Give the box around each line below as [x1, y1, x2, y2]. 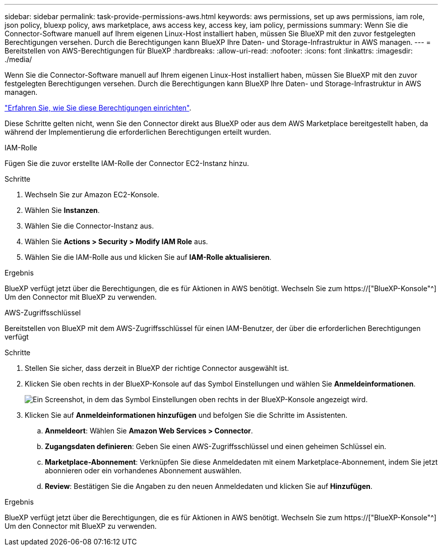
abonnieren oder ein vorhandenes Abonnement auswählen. [45, 466, 242, 475]
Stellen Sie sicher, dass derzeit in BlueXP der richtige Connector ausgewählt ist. [25, 364, 289, 372]
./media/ [5, 55, 32, 64]
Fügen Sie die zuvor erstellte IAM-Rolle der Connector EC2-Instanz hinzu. [5, 159, 249, 168]
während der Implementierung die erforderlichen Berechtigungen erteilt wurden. [5, 128, 271, 136]
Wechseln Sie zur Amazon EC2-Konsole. [25, 190, 159, 199]
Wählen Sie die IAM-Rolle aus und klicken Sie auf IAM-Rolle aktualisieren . [25, 253, 272, 261]
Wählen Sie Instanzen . [25, 206, 100, 214]
